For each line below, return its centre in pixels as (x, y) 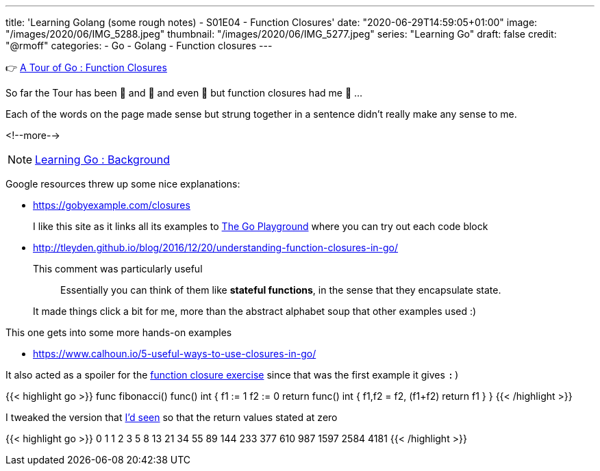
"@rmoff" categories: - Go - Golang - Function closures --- (139, 46)
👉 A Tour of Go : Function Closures (86, 67)
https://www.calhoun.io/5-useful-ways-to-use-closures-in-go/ (175, 354)
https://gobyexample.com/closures (112, 205)
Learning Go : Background (102, 160)
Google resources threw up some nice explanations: (123, 184)
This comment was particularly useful (118, 269)
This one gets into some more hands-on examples (119, 332)
